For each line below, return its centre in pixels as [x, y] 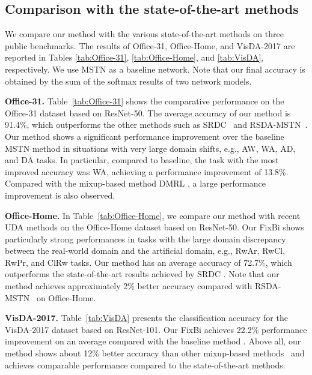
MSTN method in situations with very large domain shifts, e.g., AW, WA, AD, [150, 148]
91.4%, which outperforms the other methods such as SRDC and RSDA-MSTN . [156, 124]
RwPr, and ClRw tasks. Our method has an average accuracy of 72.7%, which [148, 262]
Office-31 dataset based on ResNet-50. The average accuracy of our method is [148, 112]
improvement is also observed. [60, 195]
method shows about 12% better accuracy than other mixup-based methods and [155, 353]
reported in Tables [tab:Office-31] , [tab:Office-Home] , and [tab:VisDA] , [134, 57]
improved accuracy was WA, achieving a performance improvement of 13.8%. [147, 171]
